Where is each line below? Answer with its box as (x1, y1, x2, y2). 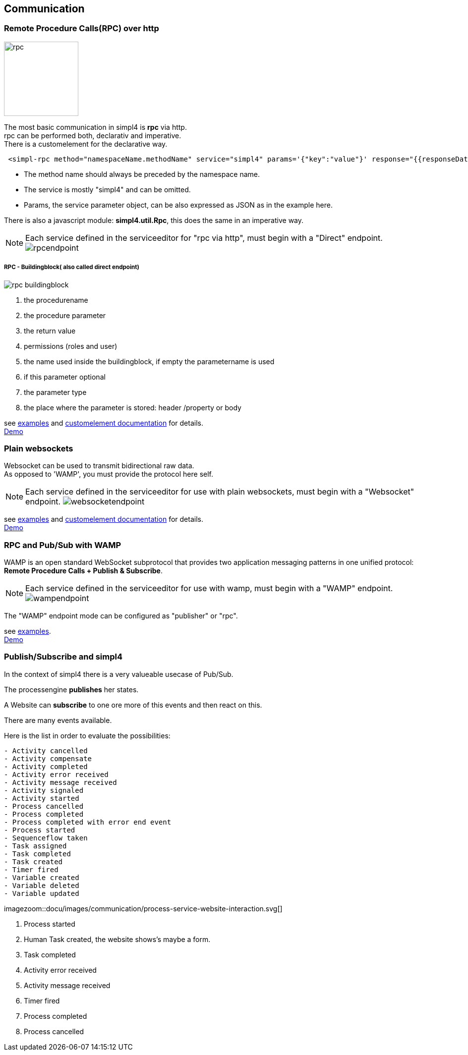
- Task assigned (4, 841, 67, 850)
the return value (24, 326, 76, 335)
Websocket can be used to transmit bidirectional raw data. (4, 461, 194, 470)
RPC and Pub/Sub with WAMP (4, 540, 121, 550)
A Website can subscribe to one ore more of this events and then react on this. (4, 700, 262, 709)
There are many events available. (4, 716, 112, 724)
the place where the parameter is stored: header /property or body (24, 403, 241, 412)
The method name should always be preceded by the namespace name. (24, 169, 260, 178)
